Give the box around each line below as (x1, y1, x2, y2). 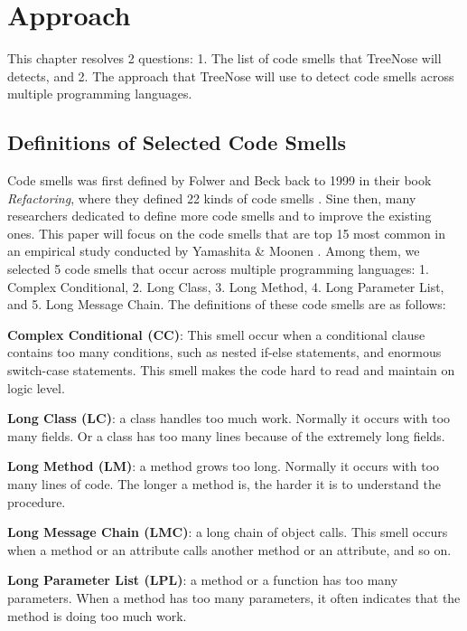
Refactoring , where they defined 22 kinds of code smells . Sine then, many (7, 188, 416, 207)
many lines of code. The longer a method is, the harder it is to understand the (7, 475, 441, 494)
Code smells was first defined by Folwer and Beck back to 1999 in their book (7, 171, 432, 190)
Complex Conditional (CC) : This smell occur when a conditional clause (7, 325, 425, 344)
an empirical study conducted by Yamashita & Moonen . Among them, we (7, 241, 420, 260)
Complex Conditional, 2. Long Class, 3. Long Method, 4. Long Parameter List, (7, 277, 444, 296)
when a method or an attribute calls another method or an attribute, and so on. (7, 540, 452, 559)
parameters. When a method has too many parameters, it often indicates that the (7, 588, 461, 607)
